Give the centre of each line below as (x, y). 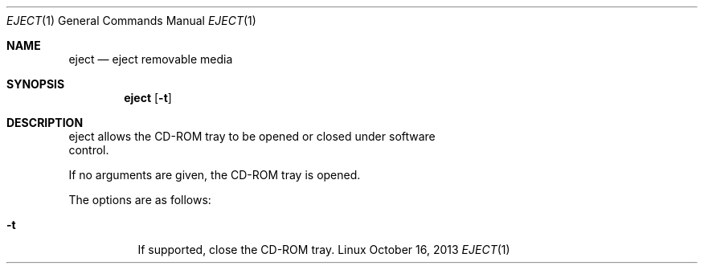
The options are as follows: (140, 200)
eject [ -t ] (148, 98)
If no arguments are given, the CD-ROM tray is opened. (215, 175)
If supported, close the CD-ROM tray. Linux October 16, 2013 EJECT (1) (324, 250)
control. (89, 150)
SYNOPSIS (36, 84)
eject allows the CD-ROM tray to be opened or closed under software (252, 136)
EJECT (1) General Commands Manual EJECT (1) (131, 20)
